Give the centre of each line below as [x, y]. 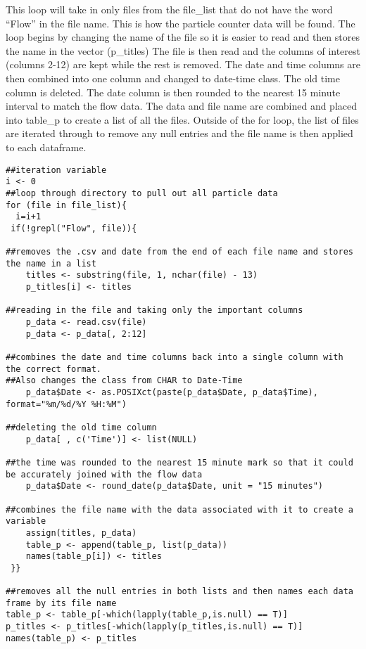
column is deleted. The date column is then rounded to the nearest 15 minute [173, 92]
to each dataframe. [46, 147]
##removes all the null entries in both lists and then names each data [179, 592]
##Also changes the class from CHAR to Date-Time [124, 381]
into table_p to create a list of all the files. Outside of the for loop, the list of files [182, 119]
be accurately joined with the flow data [104, 474]
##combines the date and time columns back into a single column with [175, 358]
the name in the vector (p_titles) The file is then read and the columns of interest [183, 50]
